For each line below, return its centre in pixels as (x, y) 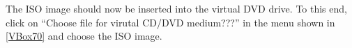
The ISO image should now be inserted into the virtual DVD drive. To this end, (176, 8)
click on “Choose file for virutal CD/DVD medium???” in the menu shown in (170, 22)
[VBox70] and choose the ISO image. (84, 36)
